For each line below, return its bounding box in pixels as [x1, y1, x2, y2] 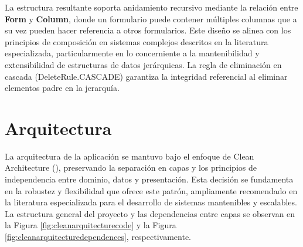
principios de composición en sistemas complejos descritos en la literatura [5, 35, 268, 48]
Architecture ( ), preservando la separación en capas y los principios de [5, 161, 257, 174]
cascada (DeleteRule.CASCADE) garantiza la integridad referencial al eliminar [5, 70, 288, 82]
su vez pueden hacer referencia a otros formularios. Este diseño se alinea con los [5, 24, 291, 36]
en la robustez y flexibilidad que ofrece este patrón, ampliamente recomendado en [5, 184, 298, 197]
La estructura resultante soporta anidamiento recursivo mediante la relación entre [5, 1, 298, 13]
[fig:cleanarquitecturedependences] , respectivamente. [5, 231, 191, 243]
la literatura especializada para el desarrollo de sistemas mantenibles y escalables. [5, 196, 297, 208]
